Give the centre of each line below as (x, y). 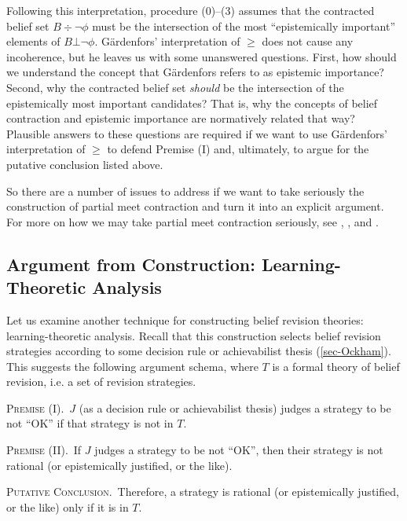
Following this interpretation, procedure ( (106, 10)
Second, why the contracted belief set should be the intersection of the (175, 87)
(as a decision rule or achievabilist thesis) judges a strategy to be (235, 407)
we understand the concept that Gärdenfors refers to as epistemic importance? (195, 72)
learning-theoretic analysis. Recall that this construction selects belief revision (194, 335)
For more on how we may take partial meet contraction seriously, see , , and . (192, 221)
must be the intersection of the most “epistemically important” (244, 26)
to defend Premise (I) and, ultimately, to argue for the (238, 149)
